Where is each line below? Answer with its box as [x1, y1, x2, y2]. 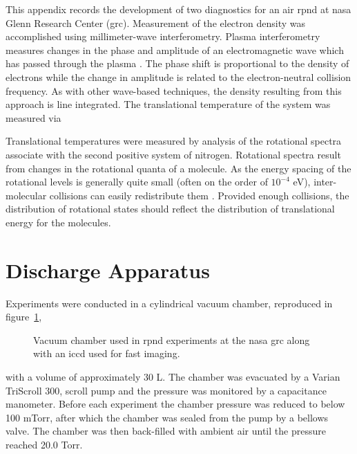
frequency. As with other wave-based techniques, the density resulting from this [6, 83, 342, 98]
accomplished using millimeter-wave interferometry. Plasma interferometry [6, 29, 320, 44]
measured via [6, 110, 61, 125]
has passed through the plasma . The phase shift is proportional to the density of [6, 56, 349, 71]
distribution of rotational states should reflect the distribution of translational [6, 201, 335, 216]
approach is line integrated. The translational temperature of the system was [6, 97, 331, 111]
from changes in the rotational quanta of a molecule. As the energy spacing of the [6, 161, 351, 175]
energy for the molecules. [6, 215, 111, 229]
